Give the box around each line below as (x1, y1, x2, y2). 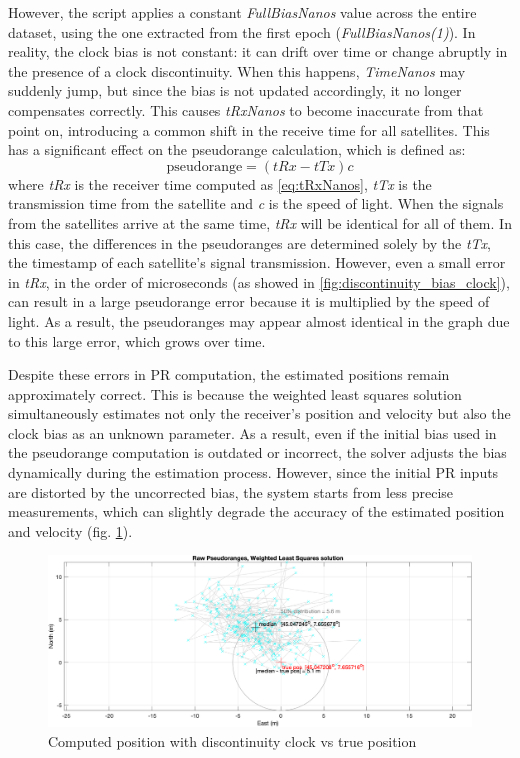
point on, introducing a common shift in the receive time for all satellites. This (8, 119, 490, 140)
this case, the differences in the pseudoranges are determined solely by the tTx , (8, 232, 491, 253)
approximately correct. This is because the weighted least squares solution (8, 383, 462, 404)
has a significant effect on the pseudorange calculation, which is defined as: (8, 139, 466, 160)
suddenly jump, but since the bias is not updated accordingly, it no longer (8, 80, 462, 101)
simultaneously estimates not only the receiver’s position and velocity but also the (8, 403, 511, 424)
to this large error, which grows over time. (8, 330, 266, 351)
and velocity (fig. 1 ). (8, 520, 133, 541)
